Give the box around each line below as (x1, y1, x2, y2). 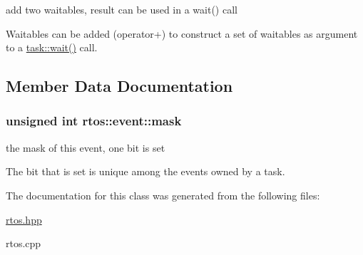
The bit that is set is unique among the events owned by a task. (6, 164, 285, 179)
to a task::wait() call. (6, 40, 98, 55)
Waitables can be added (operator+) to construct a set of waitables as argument (6, 26, 358, 41)
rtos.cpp (6, 236, 41, 251)
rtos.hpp (6, 212, 42, 227)
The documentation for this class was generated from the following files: (6, 187, 320, 202)
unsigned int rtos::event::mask (6, 112, 182, 130)
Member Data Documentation (6, 75, 233, 97)
